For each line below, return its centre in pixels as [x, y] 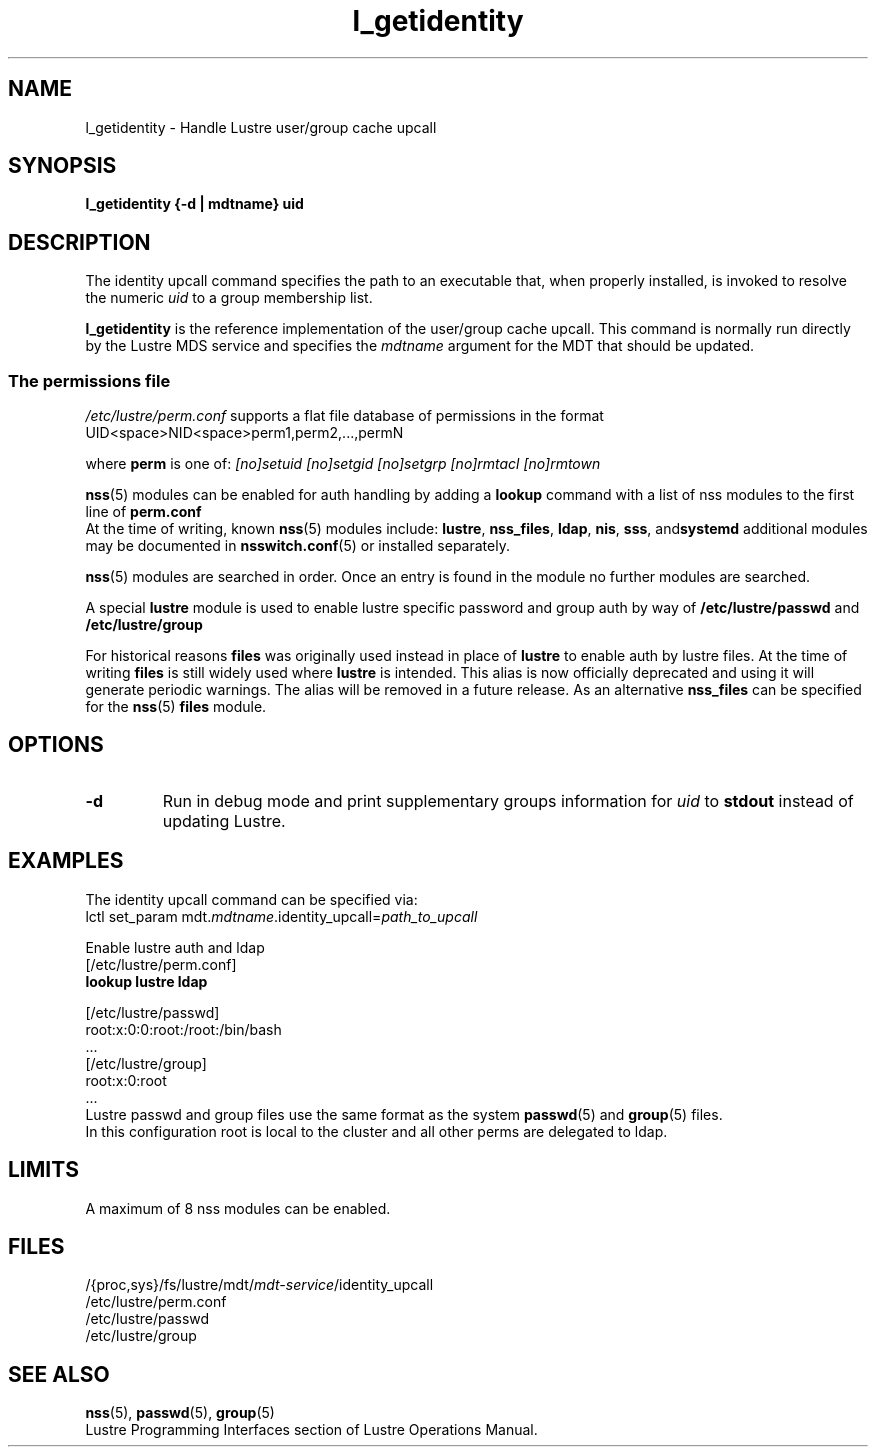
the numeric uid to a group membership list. [229, 298]
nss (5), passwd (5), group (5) [180, 1413]
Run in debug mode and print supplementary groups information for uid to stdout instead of [508, 800]
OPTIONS [56, 745]
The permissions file [89, 380]
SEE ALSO [59, 1374]
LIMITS [43, 1170]
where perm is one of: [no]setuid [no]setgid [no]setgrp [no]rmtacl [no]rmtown [343, 464]
